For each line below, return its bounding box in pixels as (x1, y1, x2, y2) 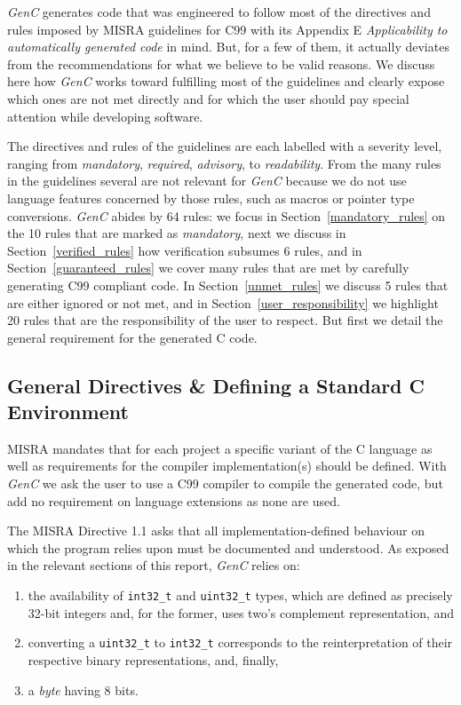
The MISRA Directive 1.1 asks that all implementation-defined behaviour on (7, 521, 425, 540)
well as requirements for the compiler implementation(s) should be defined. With (7, 456, 447, 475)
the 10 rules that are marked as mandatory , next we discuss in (7, 224, 346, 242)
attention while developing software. (7, 107, 203, 125)
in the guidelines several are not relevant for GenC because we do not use (7, 171, 407, 190)
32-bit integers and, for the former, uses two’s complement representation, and (28, 603, 455, 622)
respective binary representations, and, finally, (28, 650, 279, 669)
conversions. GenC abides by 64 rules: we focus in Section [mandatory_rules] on (7, 206, 446, 225)
